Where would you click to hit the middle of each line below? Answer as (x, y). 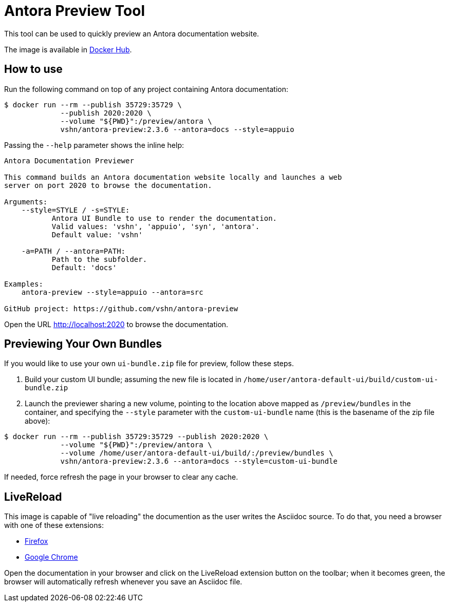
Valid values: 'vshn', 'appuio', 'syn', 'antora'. (156, 226)
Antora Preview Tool (74, 11)
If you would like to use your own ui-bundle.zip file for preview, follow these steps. (149, 364)
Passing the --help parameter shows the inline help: (94, 145)
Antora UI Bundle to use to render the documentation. (164, 218)
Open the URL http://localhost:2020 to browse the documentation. (116, 324)
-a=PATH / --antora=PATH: (73, 251)
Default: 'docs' (84, 267)
